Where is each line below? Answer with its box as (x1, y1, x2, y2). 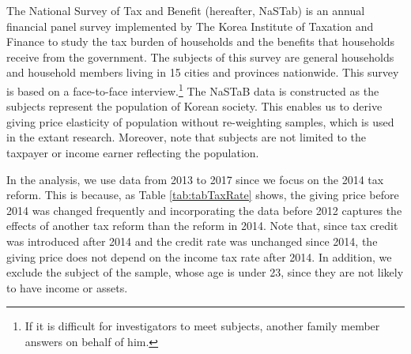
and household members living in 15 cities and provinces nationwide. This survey (6, 64, 399, 81)
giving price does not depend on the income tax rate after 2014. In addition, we (6, 248, 392, 265)
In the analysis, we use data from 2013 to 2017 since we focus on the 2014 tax (6, 171, 384, 187)
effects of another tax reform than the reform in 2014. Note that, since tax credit (6, 217, 398, 234)
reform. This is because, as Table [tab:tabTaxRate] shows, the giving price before (6, 186, 399, 203)
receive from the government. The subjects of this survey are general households (6, 48, 394, 65)
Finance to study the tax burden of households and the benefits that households (6, 33, 395, 50)
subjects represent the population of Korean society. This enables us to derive (6, 98, 383, 115)
